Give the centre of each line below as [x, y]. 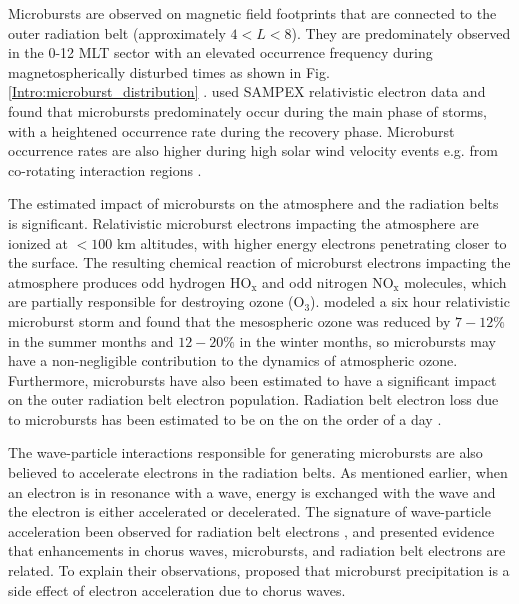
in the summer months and [91, 340]
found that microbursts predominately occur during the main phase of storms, [247, 110]
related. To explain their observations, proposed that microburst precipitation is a [259, 570]
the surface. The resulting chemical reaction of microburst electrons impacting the [259, 262]
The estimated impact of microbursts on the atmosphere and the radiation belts [253, 203]
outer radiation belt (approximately [117, 32]
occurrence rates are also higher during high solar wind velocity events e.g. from [253, 150]
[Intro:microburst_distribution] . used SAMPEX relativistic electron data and [247, 91]
